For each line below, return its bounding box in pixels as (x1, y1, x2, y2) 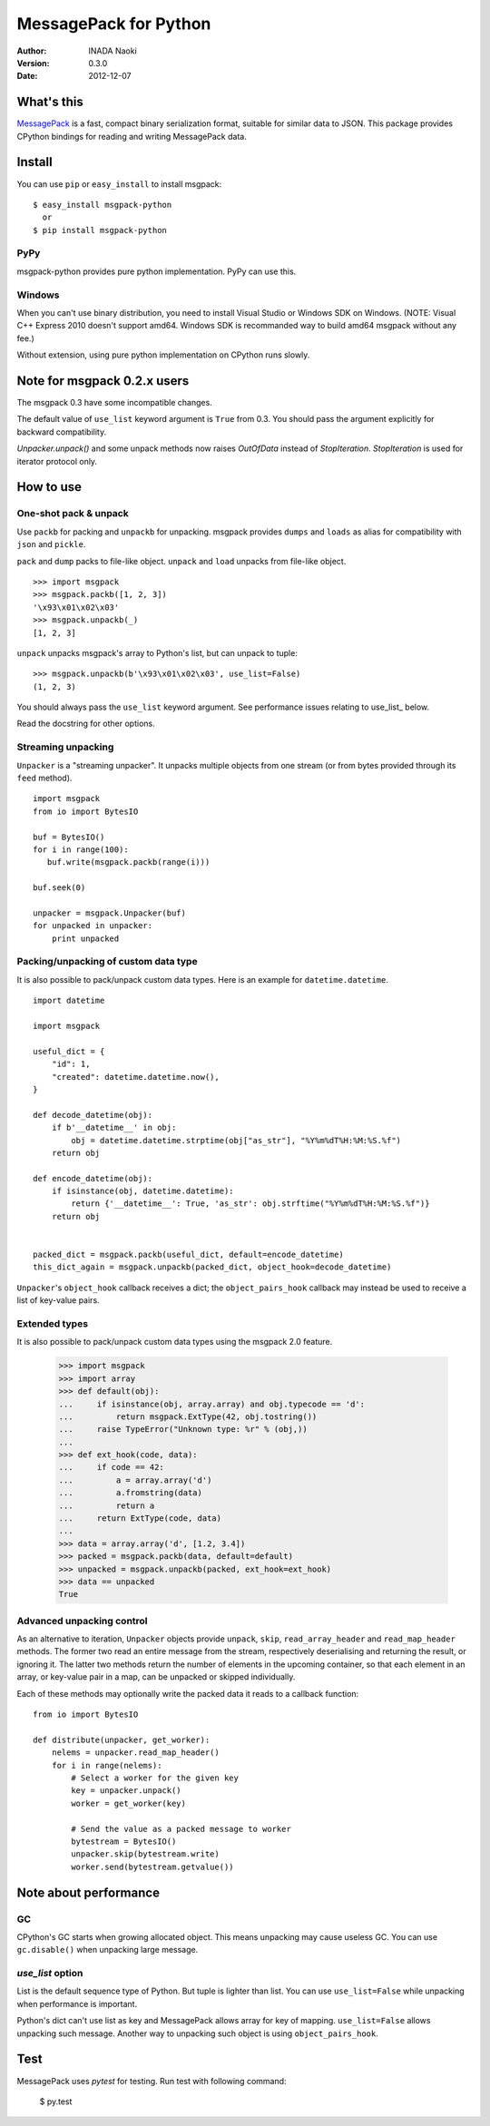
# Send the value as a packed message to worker (71, 1824, 292, 1834)
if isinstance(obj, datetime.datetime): (51, 1186, 235, 1197)
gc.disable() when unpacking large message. (16, 1945, 199, 1955)
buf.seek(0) (33, 883, 86, 893)
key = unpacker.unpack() (71, 1786, 181, 1796)
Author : (16, 45, 47, 56)
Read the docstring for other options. (16, 718, 155, 730)
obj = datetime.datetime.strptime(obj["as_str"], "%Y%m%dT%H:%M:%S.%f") (71, 1135, 402, 1145)
